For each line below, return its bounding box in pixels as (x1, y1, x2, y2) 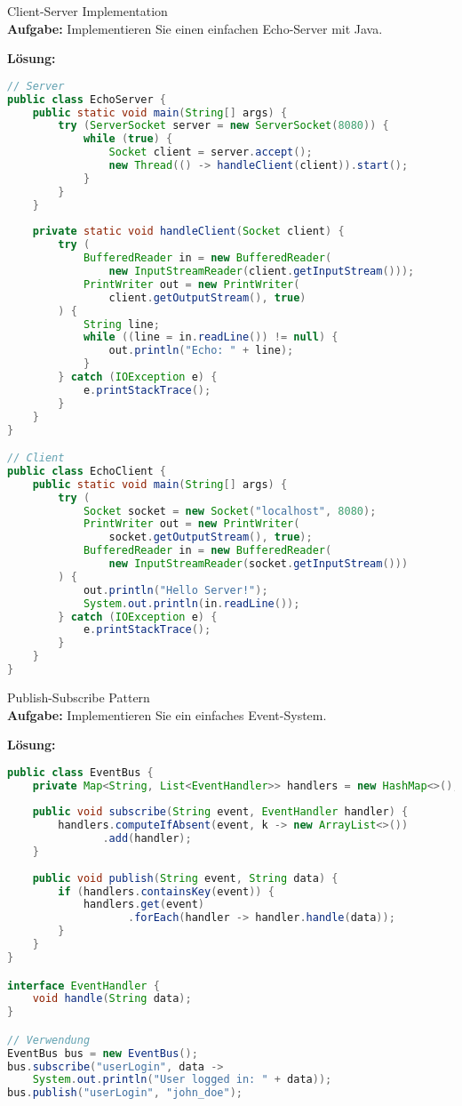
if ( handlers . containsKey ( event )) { (58, 885, 275, 898)
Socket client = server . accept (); (108, 146, 313, 159)
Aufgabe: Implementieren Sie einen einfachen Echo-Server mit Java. (7, 19, 383, 37)
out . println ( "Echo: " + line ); (108, 344, 294, 357)
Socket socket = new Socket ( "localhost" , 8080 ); (83, 504, 377, 517)
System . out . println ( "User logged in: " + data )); (32, 1073, 332, 1086)
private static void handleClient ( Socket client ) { (32, 225, 345, 238)
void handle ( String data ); (32, 992, 192, 1006)
